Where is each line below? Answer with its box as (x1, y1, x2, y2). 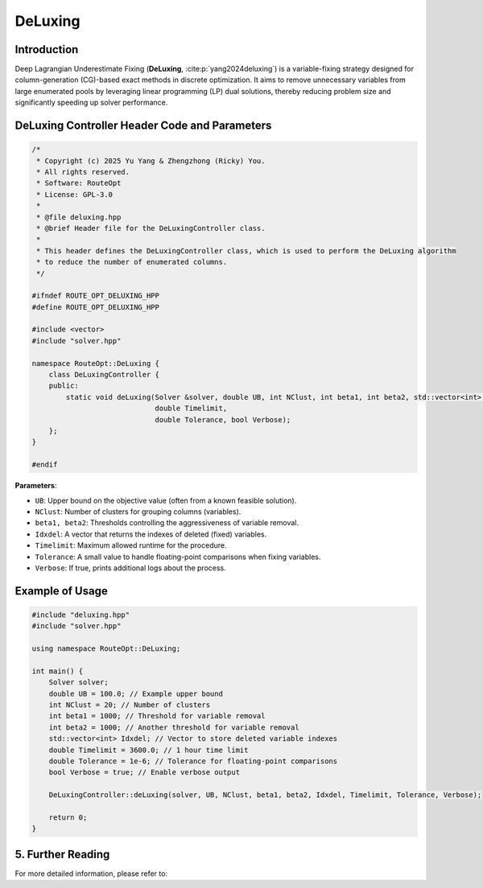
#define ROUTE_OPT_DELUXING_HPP (31, 302, 160, 311)
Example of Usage (14, 584, 108, 598)
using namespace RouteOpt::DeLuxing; (31, 644, 181, 653)
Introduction (14, 43, 79, 56)
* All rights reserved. (36, 167, 130, 177)
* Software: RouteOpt (36, 179, 122, 188)
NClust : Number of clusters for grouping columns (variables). (35, 507, 242, 516)
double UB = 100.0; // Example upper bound (48, 689, 223, 698)
